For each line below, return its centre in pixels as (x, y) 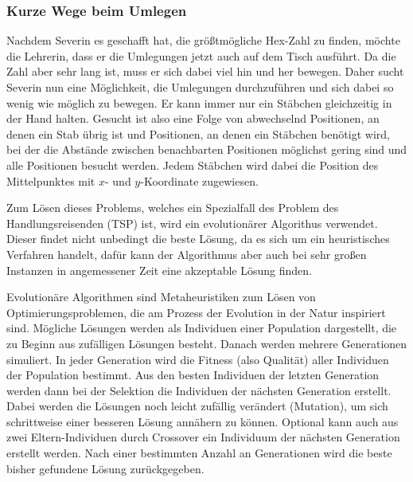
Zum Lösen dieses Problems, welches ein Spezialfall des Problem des (173, 208)
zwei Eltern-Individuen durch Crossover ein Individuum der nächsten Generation (203, 437)
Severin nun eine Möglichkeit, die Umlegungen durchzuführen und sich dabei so (200, 87)
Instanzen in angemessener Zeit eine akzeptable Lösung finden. (159, 270)
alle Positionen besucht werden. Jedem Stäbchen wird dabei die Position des (193, 165)
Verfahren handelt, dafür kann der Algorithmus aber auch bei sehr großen (187, 254)
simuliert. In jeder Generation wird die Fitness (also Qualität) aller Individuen (198, 359)
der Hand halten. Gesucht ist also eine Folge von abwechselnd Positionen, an (193, 118)
